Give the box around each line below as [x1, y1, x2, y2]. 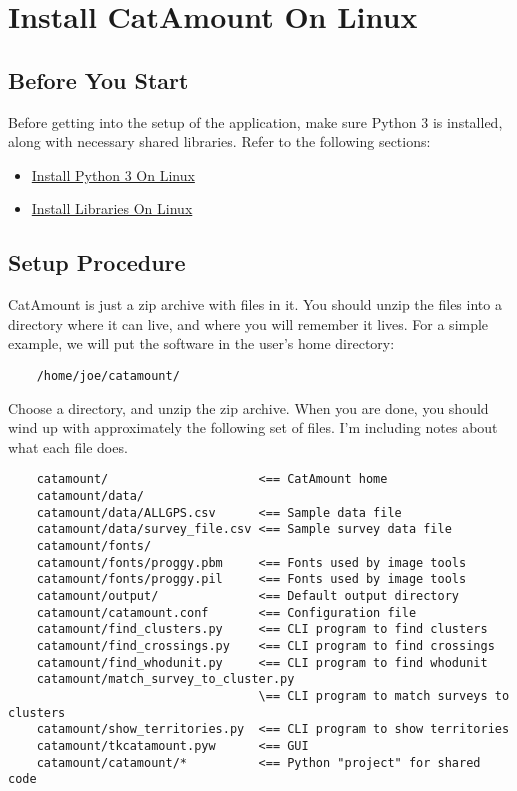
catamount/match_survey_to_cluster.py [36, 672, 295, 687]
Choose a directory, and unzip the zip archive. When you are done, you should [8, 397, 489, 418]
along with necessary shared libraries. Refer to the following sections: [8, 131, 431, 152]
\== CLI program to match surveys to [258, 688, 510, 703]
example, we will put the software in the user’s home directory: [8, 333, 395, 354]
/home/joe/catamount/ [36, 368, 180, 383]
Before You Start [8, 64, 189, 95]
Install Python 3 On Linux [31, 164, 195, 185]
